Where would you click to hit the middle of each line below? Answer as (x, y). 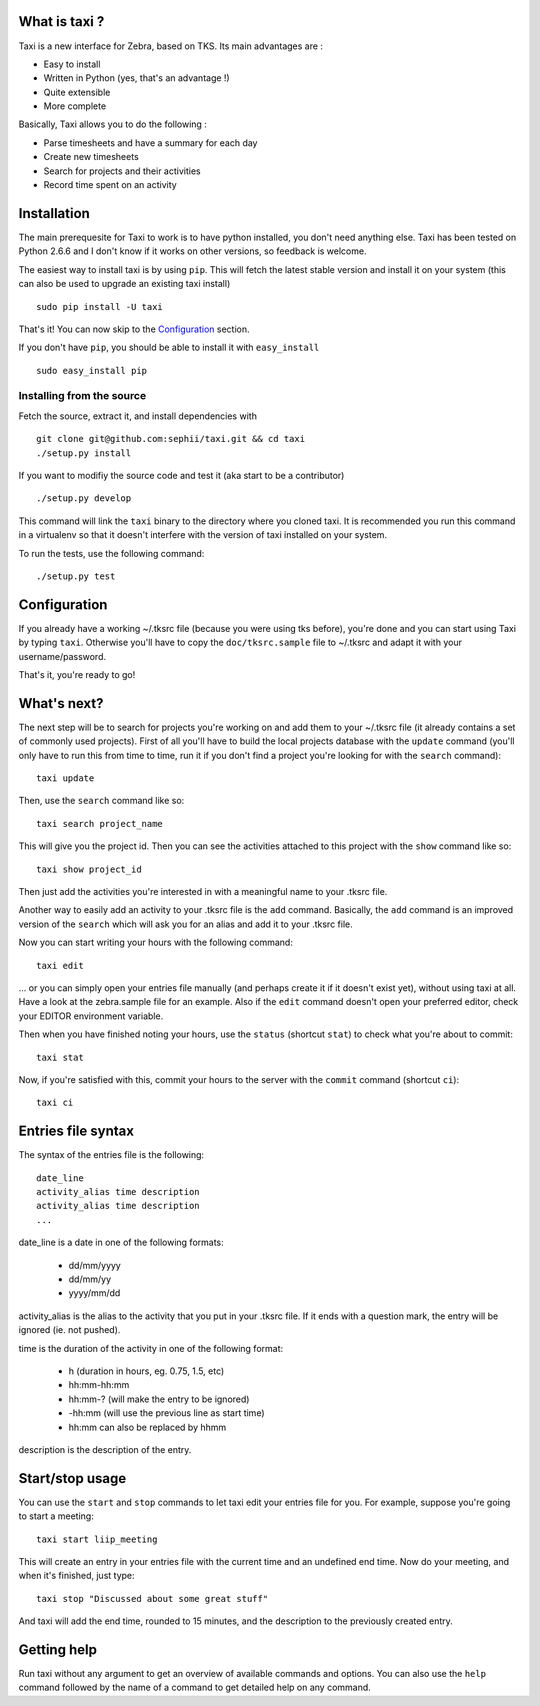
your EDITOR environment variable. (91, 1016)
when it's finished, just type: (76, 1576)
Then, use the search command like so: (101, 801)
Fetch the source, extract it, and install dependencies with (137, 416)
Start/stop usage (72, 1478)
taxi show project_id (89, 869)
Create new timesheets (91, 157)
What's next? (61, 703)
